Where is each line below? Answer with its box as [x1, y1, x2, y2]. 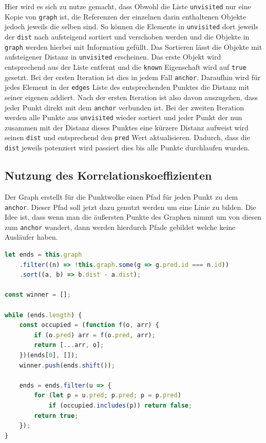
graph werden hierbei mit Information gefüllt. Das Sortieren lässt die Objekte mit [5, 41, 262, 52]
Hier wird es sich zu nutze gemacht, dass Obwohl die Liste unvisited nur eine [5, 1, 251, 11]
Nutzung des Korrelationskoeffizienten [5, 167, 212, 183]
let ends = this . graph [5, 251, 82, 259]
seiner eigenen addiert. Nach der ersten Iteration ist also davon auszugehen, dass [5, 91, 258, 102]
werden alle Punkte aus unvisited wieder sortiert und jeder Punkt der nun [5, 112, 242, 123]
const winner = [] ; [5, 291, 71, 299]
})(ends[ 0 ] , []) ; [19, 351, 79, 359]
